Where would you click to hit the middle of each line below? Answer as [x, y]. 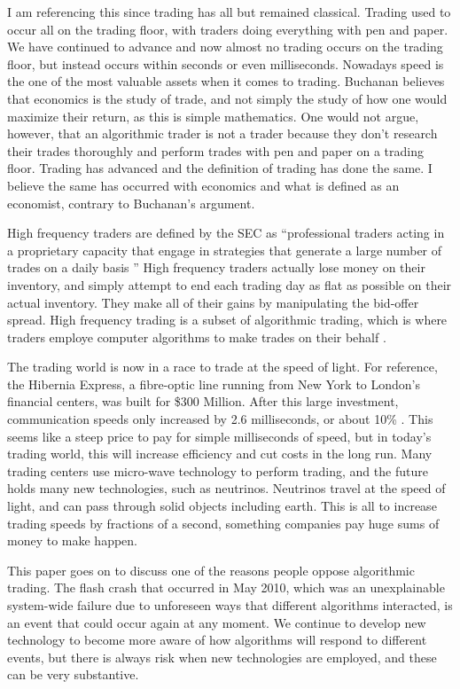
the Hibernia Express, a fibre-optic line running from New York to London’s [214, 384]
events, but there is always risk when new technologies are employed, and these [222, 657]
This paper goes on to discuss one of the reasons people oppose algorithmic [211, 570]
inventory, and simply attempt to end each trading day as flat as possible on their [230, 284]
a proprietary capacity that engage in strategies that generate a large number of [225, 250]
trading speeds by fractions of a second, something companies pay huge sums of [223, 523]
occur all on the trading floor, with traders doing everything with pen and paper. [228, 29]
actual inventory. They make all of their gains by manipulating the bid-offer [213, 302]
